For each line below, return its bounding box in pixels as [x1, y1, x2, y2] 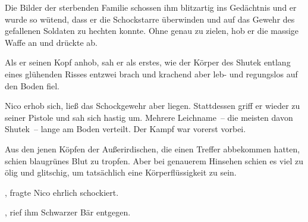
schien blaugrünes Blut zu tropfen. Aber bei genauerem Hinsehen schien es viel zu [5, 154, 303, 167]
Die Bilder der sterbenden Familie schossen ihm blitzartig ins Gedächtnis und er [5, 1, 297, 13]
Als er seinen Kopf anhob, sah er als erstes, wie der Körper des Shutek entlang [5, 56, 291, 68]
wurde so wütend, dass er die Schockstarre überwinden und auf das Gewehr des [5, 12, 295, 25]
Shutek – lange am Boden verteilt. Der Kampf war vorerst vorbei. [5, 123, 246, 135]
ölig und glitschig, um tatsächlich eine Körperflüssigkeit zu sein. [5, 166, 237, 179]
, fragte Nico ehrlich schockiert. [5, 186, 119, 198]
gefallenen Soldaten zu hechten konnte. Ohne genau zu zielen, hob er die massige [5, 24, 299, 37]
